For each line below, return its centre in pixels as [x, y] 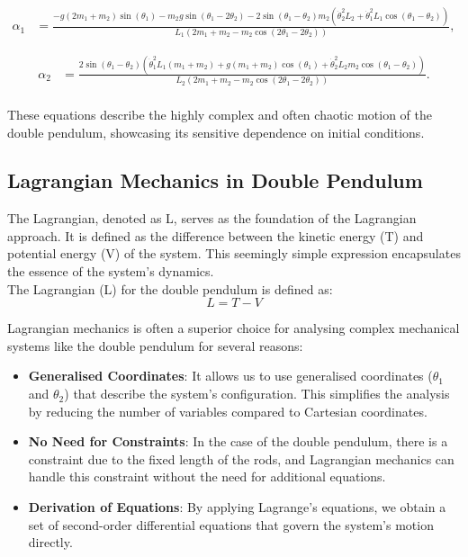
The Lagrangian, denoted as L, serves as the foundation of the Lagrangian [212, 218]
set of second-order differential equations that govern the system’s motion [231, 524]
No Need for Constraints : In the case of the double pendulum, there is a [238, 441]
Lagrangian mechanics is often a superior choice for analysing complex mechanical [234, 328]
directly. [50, 542]
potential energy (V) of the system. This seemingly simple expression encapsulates [234, 253]
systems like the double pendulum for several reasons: [155, 345]
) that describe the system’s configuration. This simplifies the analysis [257, 394]
